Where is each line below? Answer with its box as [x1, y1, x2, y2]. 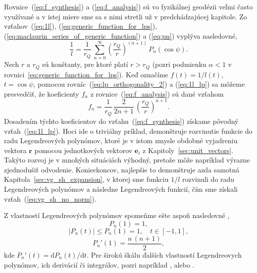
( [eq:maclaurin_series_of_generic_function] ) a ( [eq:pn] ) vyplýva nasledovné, [4, 30, 237, 41]
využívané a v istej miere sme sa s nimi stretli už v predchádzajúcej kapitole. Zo [4, 11, 247, 21]
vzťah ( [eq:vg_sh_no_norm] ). [4, 193, 97, 204]
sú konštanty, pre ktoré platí [42, 59, 128, 69]
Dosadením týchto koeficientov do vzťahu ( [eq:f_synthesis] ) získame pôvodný [4, 115, 239, 126]
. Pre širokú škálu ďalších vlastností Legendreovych [87, 249, 242, 260]
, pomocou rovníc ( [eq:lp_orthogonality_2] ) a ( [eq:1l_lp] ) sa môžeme [33, 79, 245, 89]
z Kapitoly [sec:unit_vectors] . [143, 145, 234, 155]
